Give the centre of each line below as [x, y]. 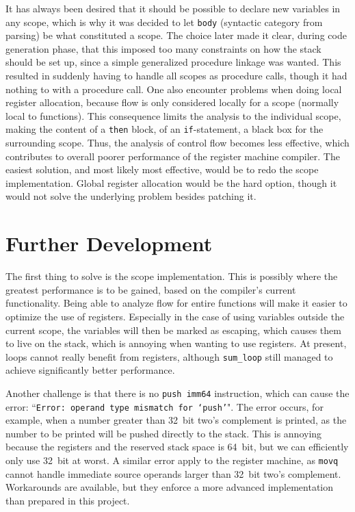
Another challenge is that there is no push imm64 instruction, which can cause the [177, 393]
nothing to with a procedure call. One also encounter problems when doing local [174, 89]
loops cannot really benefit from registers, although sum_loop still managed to [169, 356]
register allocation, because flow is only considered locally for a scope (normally [172, 102]
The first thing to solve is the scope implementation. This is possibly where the [172, 276]
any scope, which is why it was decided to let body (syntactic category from [164, 22]
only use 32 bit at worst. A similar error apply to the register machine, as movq [172, 460]
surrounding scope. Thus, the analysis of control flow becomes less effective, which [177, 143]
